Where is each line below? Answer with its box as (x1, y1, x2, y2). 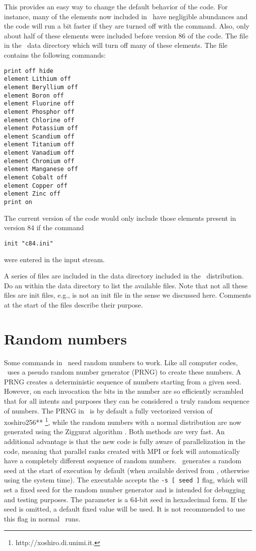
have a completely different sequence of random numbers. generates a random (4, 455, 242, 466)
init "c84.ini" (4, 240, 54, 247)
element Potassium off (4, 125, 78, 132)
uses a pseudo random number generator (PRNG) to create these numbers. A (7, 367, 241, 377)
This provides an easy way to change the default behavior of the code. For (4, 1, 228, 11)
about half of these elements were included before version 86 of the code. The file (4, 30, 249, 40)
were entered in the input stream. (4, 254, 105, 264)
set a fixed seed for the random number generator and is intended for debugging (4, 484, 246, 495)
